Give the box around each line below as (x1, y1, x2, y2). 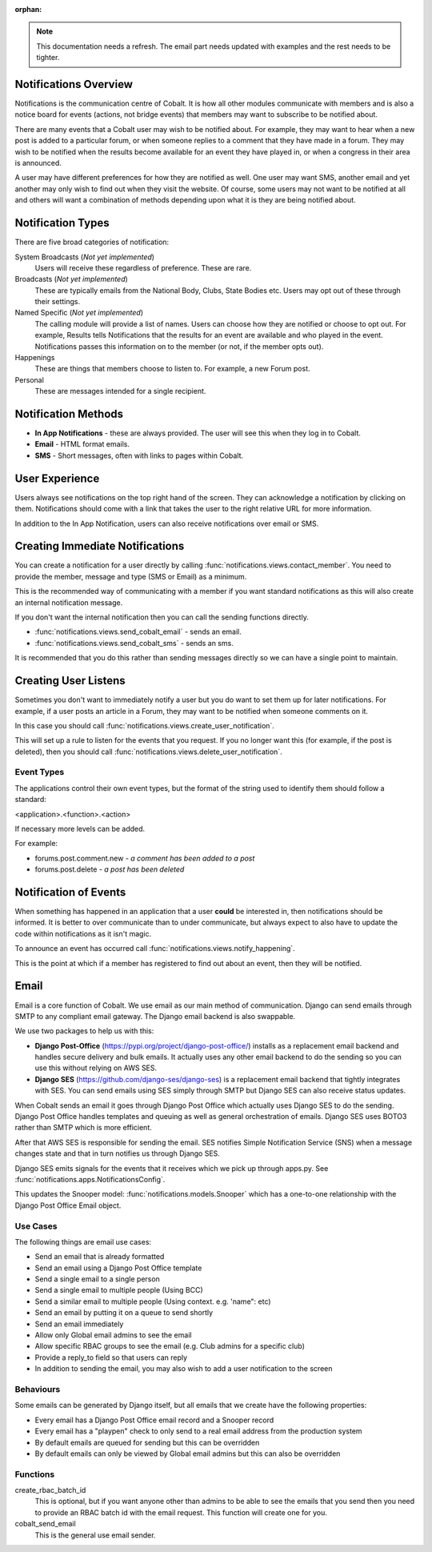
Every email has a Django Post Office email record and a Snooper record (34, 1415, 274, 1425)
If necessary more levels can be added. (14, 824, 146, 833)
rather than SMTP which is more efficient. (14, 1123, 152, 1133)
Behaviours (14, 1383, 61, 1394)
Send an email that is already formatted (34, 1252, 165, 1261)
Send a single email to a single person (34, 1274, 160, 1284)
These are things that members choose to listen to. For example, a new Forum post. (34, 364, 311, 374)
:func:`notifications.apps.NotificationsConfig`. (14, 1175, 166, 1184)
